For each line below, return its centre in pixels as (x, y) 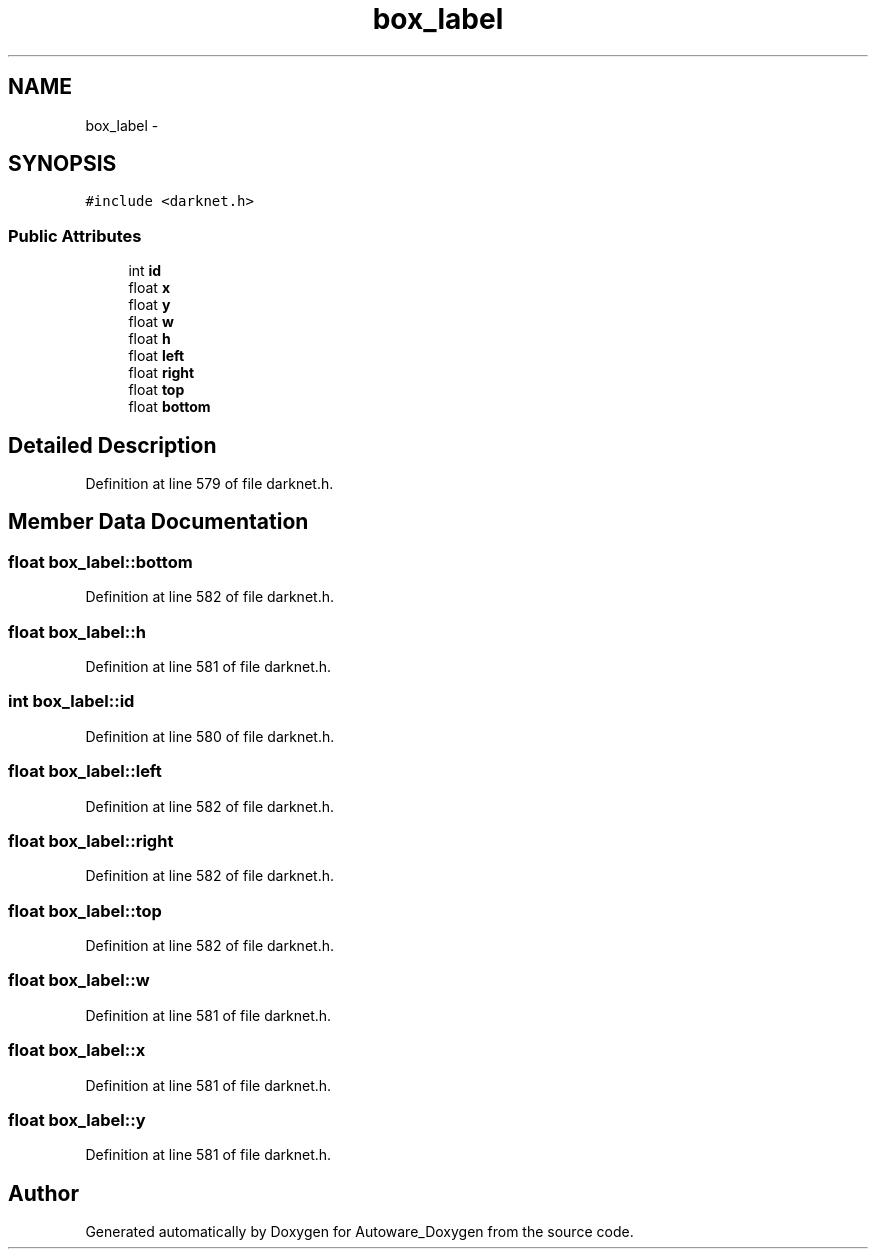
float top (156, 390)
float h (149, 339)
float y (149, 305)
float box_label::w (79, 980)
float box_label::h (77, 631)
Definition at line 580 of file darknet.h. (210, 736)
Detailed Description (112, 445)
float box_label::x (77, 1050)
